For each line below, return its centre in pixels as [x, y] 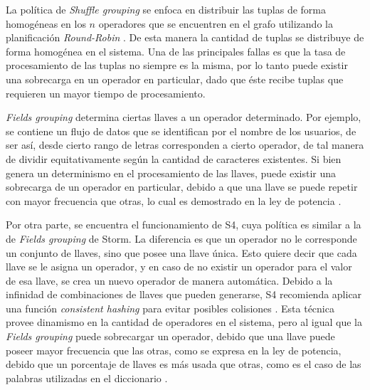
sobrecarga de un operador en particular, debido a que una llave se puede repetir [182, 187]
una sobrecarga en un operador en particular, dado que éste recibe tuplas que [175, 79]
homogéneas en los [46, 23]
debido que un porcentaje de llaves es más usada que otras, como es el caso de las [184, 364]
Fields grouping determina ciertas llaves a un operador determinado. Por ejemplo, [184, 117]
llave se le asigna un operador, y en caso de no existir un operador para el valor [179, 267]
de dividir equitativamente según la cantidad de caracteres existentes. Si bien [174, 158]
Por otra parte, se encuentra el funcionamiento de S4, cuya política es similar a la [184, 225]
